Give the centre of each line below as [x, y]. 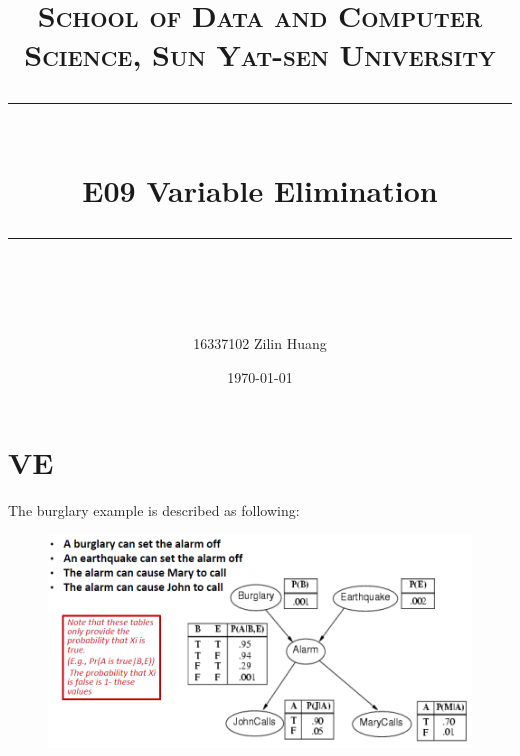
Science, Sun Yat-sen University [260, 54]
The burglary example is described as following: [154, 510]
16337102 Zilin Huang [260, 343]
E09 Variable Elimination [260, 189]
